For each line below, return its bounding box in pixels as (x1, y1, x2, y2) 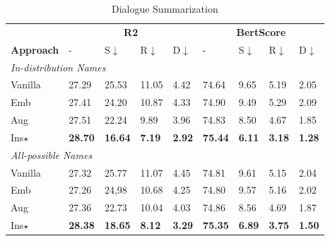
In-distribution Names (11, 59, 106, 74)
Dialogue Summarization (111, 1, 218, 16)
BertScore (236, 24, 286, 39)
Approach (11, 42, 59, 57)
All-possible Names (11, 147, 93, 162)
